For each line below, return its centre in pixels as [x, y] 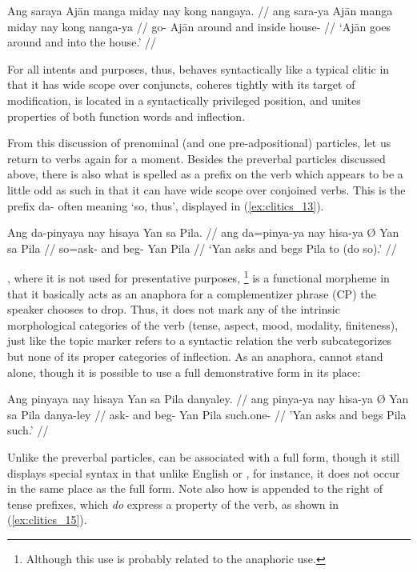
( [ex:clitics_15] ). [47, 520]
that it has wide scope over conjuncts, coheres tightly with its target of [181, 84]
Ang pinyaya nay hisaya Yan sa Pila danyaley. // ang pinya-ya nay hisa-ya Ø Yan [208, 399]
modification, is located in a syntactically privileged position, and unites [184, 100]
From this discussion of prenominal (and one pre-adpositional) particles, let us [199, 143]
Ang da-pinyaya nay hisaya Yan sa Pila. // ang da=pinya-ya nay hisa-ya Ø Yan [203, 232]
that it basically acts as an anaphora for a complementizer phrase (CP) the [192, 293]
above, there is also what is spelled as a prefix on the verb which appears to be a [205, 174]
